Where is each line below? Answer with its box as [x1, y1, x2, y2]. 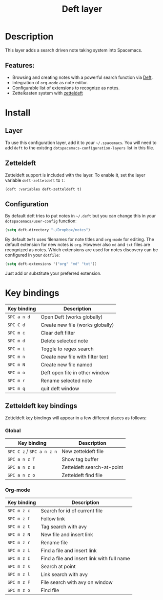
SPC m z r [7, 540, 30, 546]
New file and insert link [41, 531, 94, 538]
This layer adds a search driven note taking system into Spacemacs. [5, 47, 143, 53]
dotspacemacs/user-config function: [5, 218, 77, 224]
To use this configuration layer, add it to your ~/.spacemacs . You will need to [5, 140, 157, 145]
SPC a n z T [7, 456, 36, 462]
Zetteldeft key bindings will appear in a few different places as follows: [5, 415, 147, 421]
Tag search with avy [41, 523, 87, 530]
